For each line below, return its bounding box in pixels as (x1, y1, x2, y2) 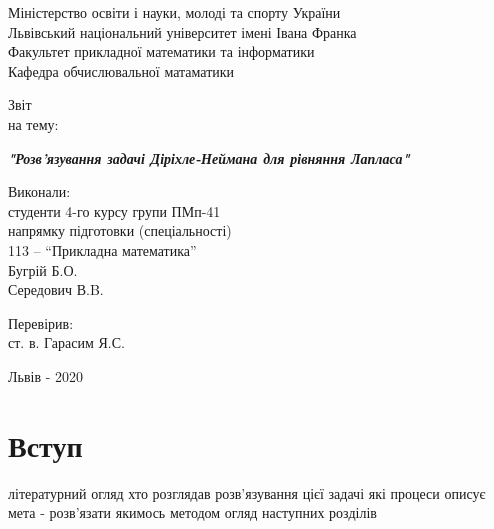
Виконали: (8, 181, 71, 202)
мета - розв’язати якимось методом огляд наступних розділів (8, 502, 377, 523)
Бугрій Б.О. (8, 259, 78, 280)
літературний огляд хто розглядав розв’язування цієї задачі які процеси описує (8, 482, 486, 503)
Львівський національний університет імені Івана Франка (8, 21, 357, 42)
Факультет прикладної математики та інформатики (8, 41, 315, 62)
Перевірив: (8, 312, 74, 333)
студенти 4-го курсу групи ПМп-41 (8, 200, 221, 221)
